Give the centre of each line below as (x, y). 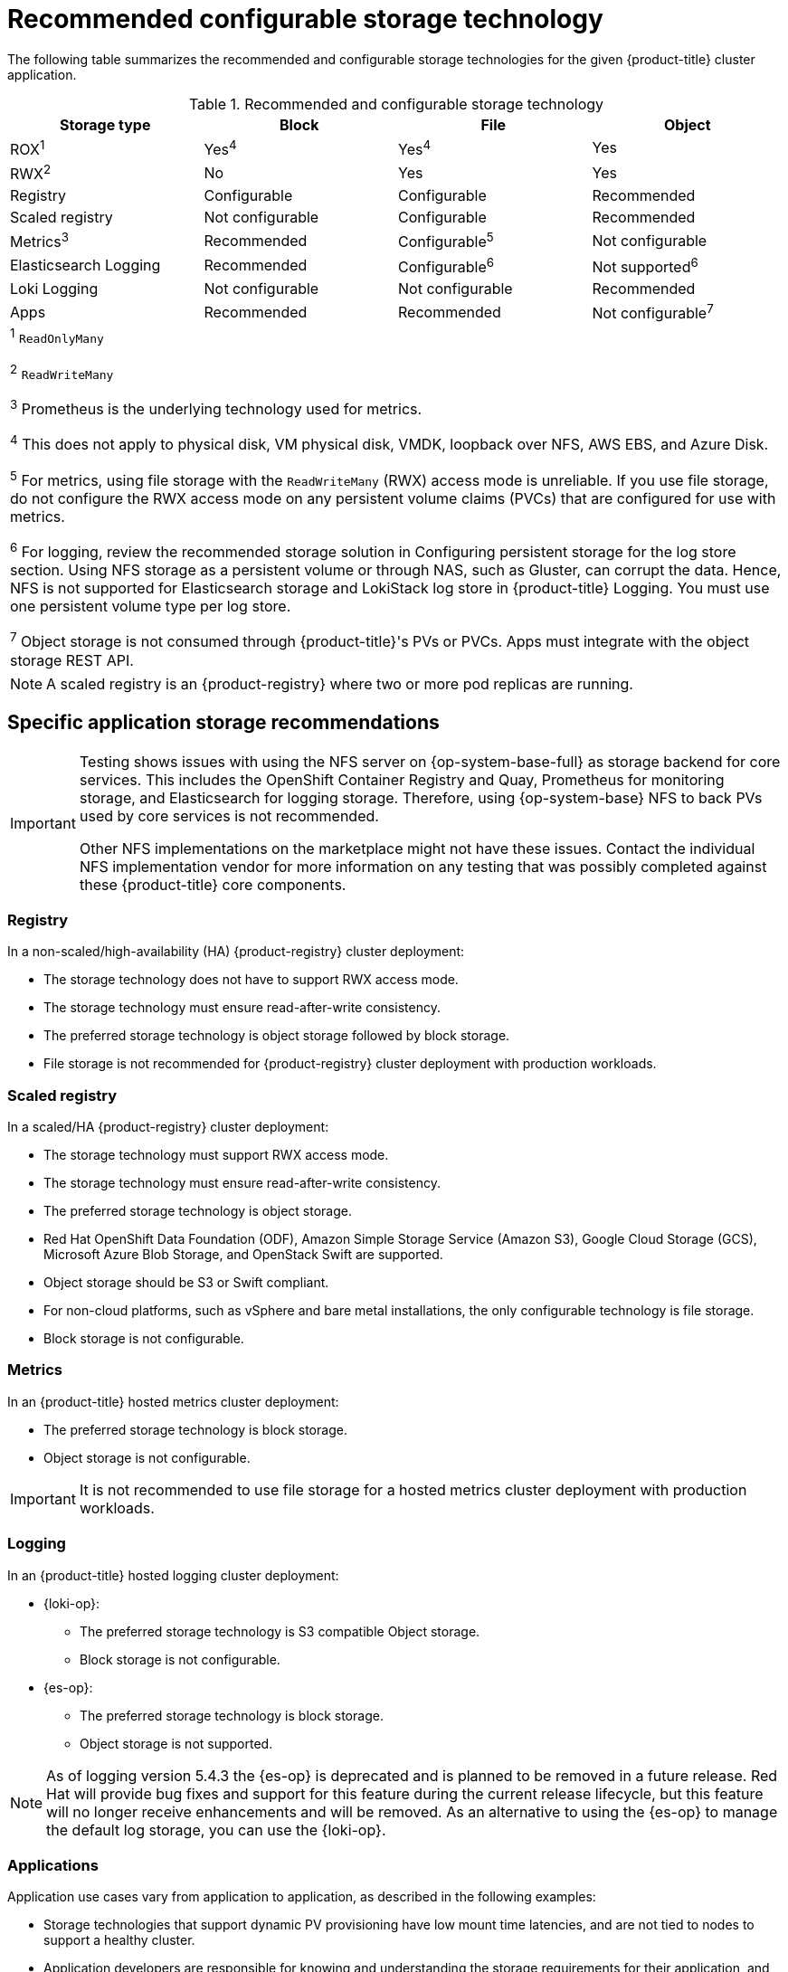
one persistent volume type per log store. (151, 607)
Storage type (105, 124)
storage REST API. (72, 660)
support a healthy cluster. (119, 1940)
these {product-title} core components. (213, 884)
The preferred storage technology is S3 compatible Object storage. (280, 1631)
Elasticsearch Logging (85, 265)
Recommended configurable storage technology (305, 19)
